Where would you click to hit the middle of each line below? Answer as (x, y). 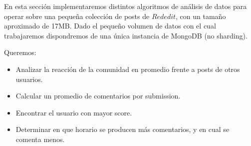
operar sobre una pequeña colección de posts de (77, 16)
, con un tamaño (201, 16)
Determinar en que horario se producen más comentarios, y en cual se (123, 129)
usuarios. (29, 79)
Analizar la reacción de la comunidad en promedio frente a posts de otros (128, 69)
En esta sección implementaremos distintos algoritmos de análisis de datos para (125, 6)
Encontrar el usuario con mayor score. (74, 112)
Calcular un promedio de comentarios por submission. (98, 96)
